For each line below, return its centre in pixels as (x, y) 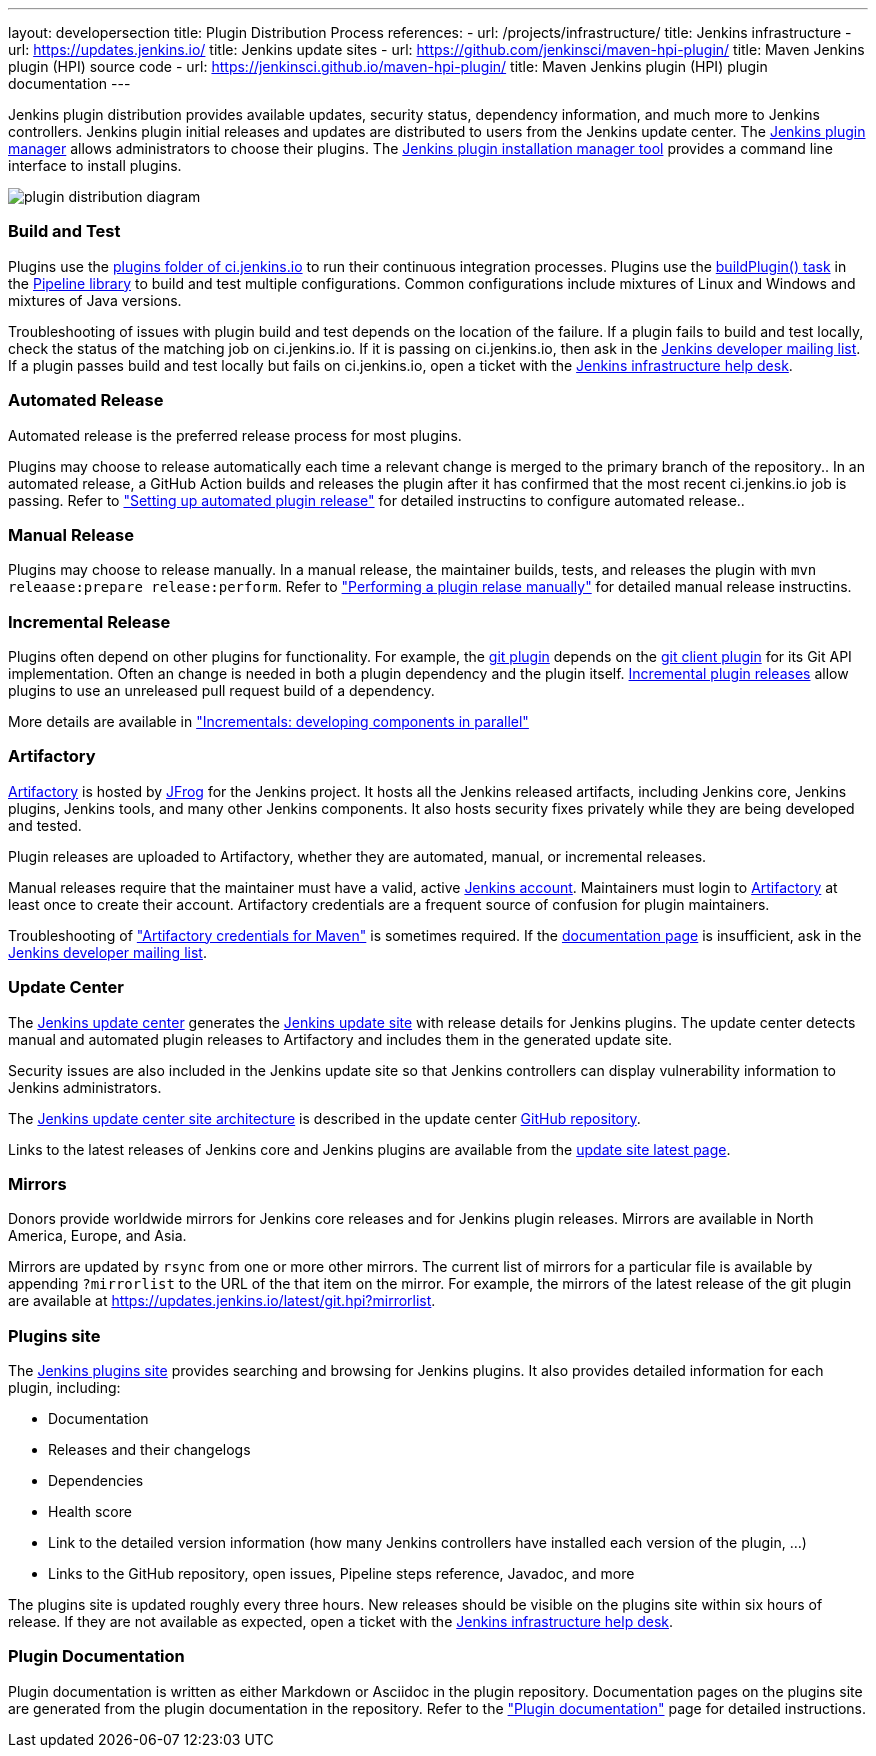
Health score (90, 1511)
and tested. (45, 825)
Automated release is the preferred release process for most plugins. (235, 435)
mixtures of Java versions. (95, 300)
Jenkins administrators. (85, 1087)
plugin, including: (64, 1387)
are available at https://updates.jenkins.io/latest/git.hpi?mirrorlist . (222, 1301)
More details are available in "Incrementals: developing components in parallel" (268, 721)
